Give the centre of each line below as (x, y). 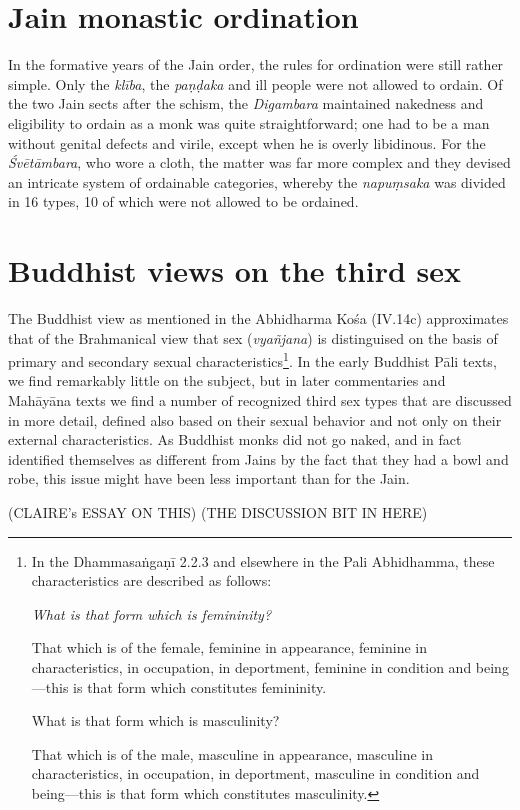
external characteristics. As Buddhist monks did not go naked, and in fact (235, 439)
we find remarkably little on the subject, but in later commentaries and (227, 380)
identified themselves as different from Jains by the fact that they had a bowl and (258, 458)
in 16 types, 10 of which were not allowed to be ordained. (183, 201)
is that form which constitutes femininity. (200, 686)
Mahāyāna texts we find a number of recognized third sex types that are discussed (260, 400)
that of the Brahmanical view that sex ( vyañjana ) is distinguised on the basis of (253, 337)
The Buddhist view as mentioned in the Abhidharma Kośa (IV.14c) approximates (258, 318)
